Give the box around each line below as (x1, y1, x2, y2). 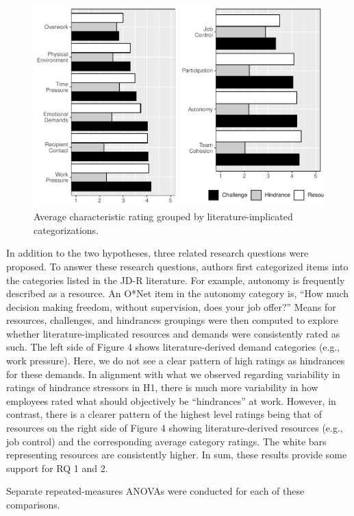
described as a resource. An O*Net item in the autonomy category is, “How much (6, 286, 349, 301)
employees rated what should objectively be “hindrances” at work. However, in (6, 393, 336, 408)
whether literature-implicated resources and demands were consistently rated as (6, 326, 340, 340)
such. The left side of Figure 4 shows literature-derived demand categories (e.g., (6, 340, 340, 354)
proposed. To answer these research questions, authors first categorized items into (6, 259, 349, 273)
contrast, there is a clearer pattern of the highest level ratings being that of (6, 407, 322, 421)
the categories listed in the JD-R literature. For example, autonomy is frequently (6, 272, 345, 287)
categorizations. (34, 222, 99, 237)
